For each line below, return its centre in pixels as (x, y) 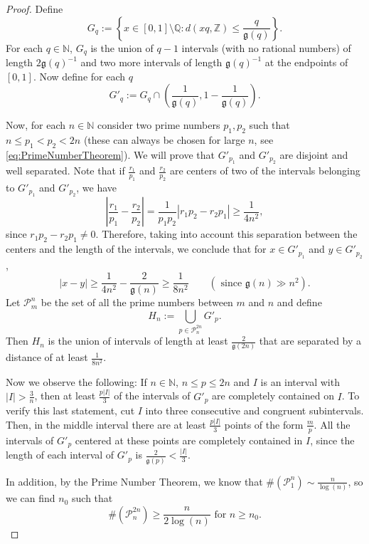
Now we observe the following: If (76, 381)
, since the (332, 440)
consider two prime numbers (159, 125)
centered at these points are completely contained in (189, 440)
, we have (97, 188)
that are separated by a (310, 341)
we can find (31, 498)
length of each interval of (60, 455)
